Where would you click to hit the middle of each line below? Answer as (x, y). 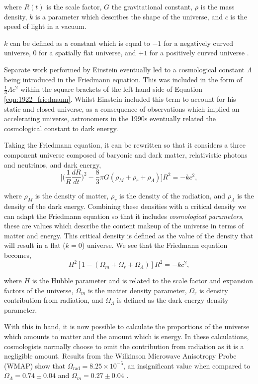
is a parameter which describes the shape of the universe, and (129, 16)
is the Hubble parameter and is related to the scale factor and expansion (142, 281)
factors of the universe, (39, 290)
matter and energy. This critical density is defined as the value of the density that (129, 235)
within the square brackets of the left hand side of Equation (112, 89)
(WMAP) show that (35, 365)
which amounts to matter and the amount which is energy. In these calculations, (127, 336)
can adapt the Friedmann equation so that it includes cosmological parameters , (124, 216)
